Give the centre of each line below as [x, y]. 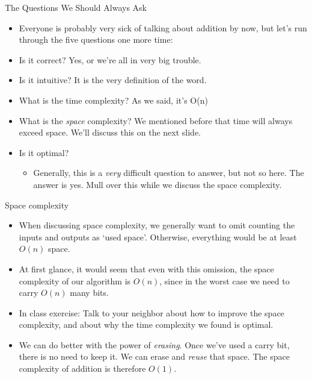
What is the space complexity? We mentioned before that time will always [156, 120]
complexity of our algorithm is [75, 280]
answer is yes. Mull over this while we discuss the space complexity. [158, 184]
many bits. [89, 293]
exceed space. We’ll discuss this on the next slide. [110, 132]
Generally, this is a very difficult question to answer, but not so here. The [169, 173]
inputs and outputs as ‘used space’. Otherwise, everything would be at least [158, 236]
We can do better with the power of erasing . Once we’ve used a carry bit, [154, 344]
